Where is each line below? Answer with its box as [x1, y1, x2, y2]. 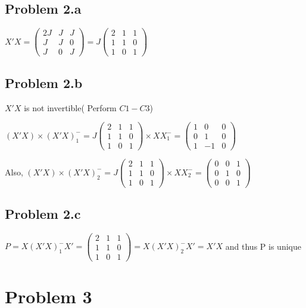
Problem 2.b [5, 73, 83, 92]
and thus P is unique [225, 240, 301, 252]
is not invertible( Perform [24, 101, 117, 114]
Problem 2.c [5, 204, 81, 222]
